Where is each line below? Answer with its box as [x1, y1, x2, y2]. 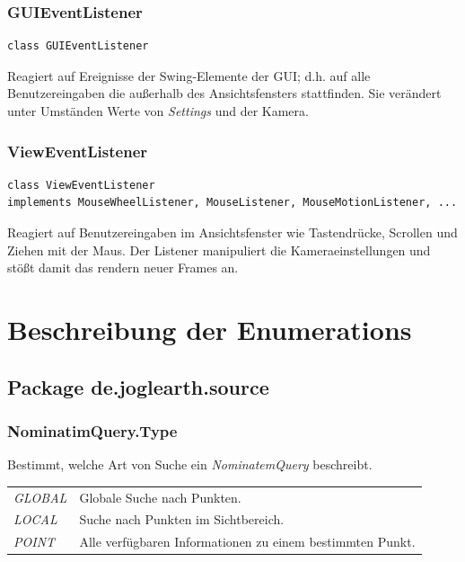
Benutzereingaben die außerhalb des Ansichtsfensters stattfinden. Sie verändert [7, 84, 442, 103]
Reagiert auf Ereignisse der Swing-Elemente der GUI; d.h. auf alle [7, 66, 371, 85]
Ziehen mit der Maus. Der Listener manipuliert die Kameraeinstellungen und [7, 240, 431, 259]
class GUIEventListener [7, 40, 149, 53]
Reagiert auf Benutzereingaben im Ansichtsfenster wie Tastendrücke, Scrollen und [7, 223, 458, 241]
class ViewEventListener [7, 178, 155, 192]
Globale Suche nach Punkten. [79, 487, 241, 506]
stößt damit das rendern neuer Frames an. [7, 258, 239, 277]
